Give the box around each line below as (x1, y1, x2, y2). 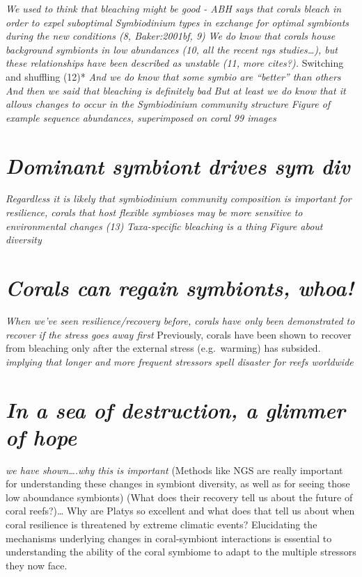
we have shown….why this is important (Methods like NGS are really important (6, 462, 343, 477)
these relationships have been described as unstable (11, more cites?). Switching (6, 56, 344, 70)
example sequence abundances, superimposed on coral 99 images (6, 110, 276, 124)
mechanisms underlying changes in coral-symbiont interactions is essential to (6, 530, 332, 545)
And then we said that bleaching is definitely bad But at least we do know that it (6, 83, 346, 97)
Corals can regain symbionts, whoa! (6, 273, 354, 302)
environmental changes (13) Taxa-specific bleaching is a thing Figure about (6, 218, 323, 233)
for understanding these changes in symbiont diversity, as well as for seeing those (6, 476, 350, 491)
